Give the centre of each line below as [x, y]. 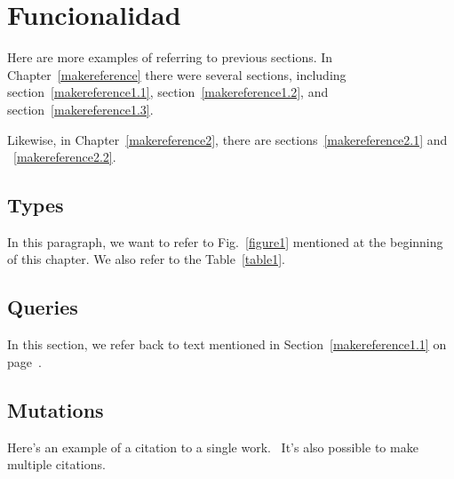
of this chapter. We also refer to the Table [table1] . [146, 259]
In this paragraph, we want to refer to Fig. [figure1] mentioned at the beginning [225, 241]
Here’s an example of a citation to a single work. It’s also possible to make [213, 447]
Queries [43, 307]
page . [24, 361]
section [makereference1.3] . [80, 109]
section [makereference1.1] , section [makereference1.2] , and [168, 92]
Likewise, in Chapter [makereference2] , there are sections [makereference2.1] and [227, 139]
